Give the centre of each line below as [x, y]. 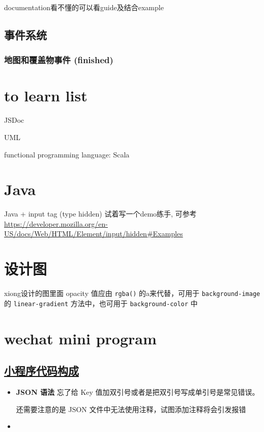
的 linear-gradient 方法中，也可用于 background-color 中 [101, 303]
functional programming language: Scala [67, 154]
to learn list [46, 96]
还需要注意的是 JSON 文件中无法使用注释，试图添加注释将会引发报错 [131, 409]
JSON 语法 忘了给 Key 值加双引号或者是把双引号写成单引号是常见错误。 [138, 392]
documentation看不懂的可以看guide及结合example [84, 7]
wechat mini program [80, 338]
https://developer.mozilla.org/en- [56, 223]
